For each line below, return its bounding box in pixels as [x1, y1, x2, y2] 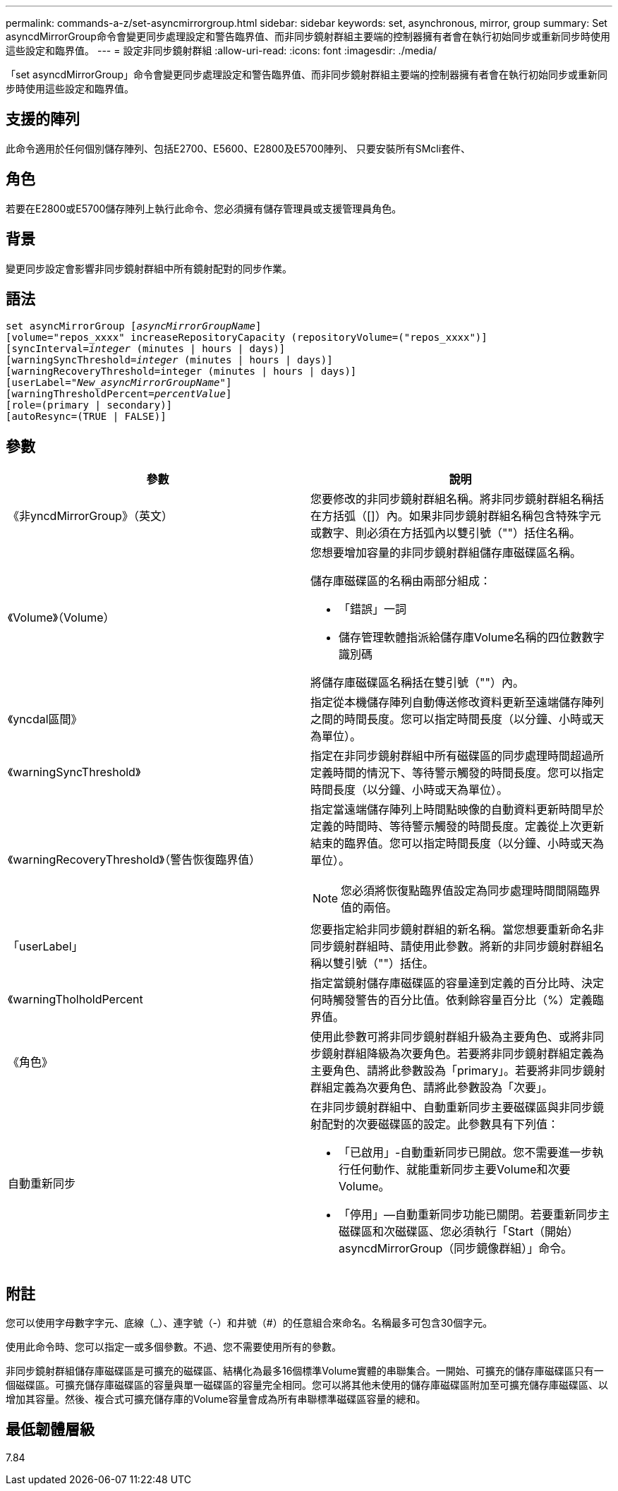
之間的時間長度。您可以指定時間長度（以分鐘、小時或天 [310, 712, 605, 727]
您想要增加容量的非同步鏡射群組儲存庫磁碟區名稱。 [310, 545, 582, 560]
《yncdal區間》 [8, 712, 83, 727]
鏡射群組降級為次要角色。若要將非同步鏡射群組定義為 [322, 1046, 605, 1061]
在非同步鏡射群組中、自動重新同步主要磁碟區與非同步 [310, 1100, 593, 1115]
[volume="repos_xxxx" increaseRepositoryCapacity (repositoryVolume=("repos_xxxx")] [6, 332, 487, 344]
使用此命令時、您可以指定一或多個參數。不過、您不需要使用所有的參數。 [6, 1341, 341, 1353]
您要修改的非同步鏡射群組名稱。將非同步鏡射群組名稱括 [310, 492, 605, 507]
